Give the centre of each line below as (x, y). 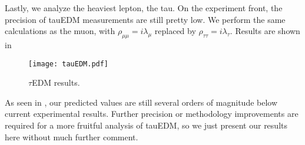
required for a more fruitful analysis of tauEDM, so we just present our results (146, 125)
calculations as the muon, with (60, 31)
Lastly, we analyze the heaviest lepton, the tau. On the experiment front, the (144, 8)
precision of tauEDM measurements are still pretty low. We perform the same (145, 19)
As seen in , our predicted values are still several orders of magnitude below (141, 102)
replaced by (175, 31)
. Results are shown (265, 31)
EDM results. (56, 82)
